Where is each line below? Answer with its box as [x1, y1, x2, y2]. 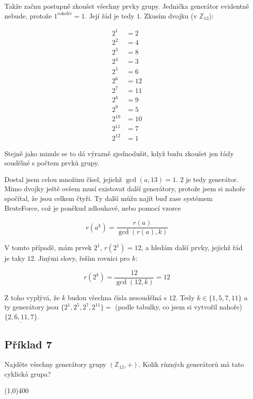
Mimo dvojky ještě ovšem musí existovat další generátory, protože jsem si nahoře [4, 183, 245, 194]
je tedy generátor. [185, 174, 239, 184]
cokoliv [57, 11, 72, 17]
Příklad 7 [4, 336, 52, 351]
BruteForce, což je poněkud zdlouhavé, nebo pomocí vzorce [4, 202, 181, 213]
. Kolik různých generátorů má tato [138, 359, 244, 369]
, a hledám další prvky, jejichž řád [141, 242, 243, 253]
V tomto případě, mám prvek [4, 242, 92, 253]
